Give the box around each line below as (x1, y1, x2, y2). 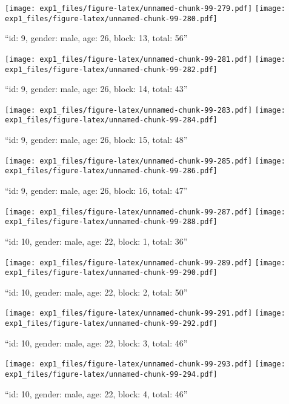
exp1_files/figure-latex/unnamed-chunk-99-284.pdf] (5, 116, 218, 125)
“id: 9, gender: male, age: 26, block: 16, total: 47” (5, 184, 188, 197)
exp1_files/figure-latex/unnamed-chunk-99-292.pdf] (5, 319, 218, 328)
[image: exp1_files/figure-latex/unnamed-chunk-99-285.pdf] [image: (5, 156, 285, 165)
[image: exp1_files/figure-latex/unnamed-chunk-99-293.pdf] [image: (5, 360, 285, 369)
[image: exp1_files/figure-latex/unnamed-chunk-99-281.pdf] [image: (5, 55, 285, 64)
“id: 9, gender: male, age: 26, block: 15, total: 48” (5, 133, 188, 146)
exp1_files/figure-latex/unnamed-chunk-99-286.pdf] (5, 167, 218, 176)
